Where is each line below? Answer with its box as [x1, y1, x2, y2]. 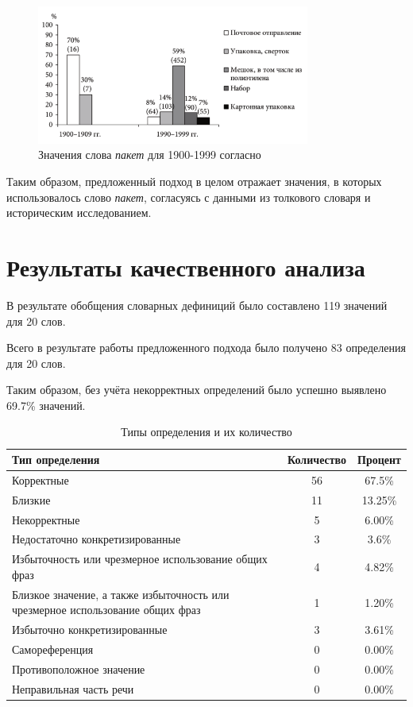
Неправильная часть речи [12, 680, 134, 697]
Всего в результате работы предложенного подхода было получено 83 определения [6, 339, 406, 356]
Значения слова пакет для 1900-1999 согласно [38, 146, 261, 163]
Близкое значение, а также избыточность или [12, 585, 230, 602]
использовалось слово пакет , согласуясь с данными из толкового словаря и [6, 188, 371, 205]
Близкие [12, 491, 51, 508]
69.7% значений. [6, 396, 86, 413]
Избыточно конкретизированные [12, 621, 168, 638]
